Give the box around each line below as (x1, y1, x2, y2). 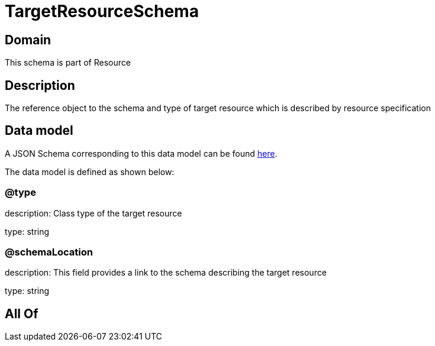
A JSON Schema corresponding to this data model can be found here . (5, 148, 278, 159)
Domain (5, 32, 51, 47)
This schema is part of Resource (5, 57, 131, 68)
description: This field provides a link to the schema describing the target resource (5, 267, 327, 278)
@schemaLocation (5, 245, 93, 258)
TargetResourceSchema (5, 1, 199, 21)
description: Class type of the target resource (5, 208, 182, 218)
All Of (5, 306, 38, 321)
